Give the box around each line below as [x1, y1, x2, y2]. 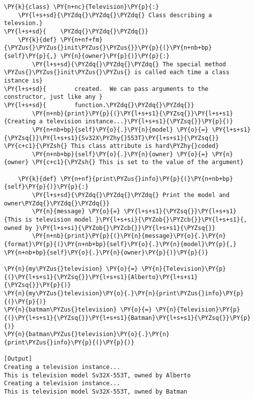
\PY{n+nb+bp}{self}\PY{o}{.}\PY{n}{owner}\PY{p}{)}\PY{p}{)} [4, 249, 209, 256]
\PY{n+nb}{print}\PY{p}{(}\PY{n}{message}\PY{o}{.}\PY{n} [32, 232, 226, 240]
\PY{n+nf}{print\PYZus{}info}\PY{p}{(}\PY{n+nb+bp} [60, 175, 233, 182]
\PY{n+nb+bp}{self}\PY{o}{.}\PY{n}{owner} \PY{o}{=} [32, 150, 209, 158]
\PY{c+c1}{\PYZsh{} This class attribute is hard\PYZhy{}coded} [4, 142, 219, 150]
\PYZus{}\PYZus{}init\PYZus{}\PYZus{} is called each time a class [4, 69, 230, 76]
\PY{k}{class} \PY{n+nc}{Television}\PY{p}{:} [4, 3, 159, 10]
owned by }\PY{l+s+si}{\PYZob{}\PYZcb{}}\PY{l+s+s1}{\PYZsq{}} [4, 224, 216, 231]
